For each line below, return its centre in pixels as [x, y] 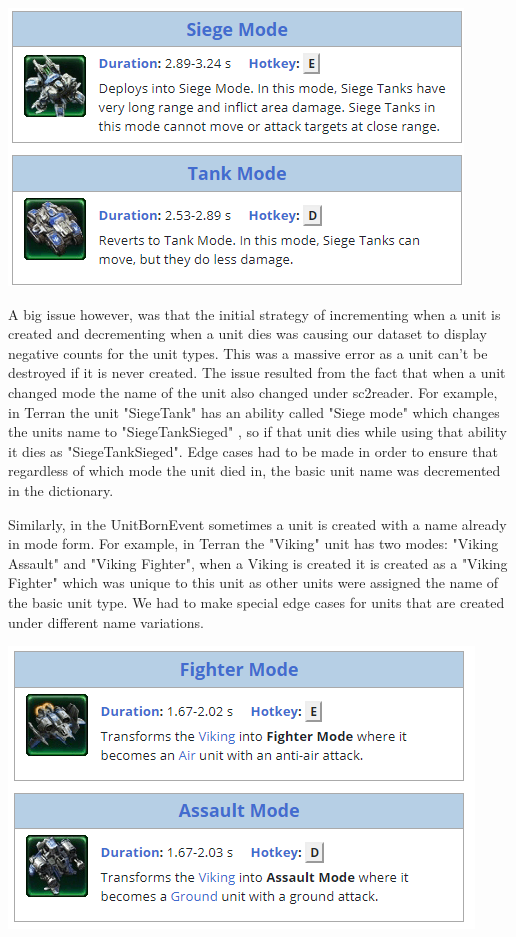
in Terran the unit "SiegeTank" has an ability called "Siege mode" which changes [254, 411]
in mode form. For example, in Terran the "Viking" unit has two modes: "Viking [253, 543]
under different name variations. [106, 621]
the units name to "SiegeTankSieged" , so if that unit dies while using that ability [257, 431]
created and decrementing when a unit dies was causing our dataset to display [247, 333]
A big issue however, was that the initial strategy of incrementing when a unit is [254, 313]
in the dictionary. [61, 489]
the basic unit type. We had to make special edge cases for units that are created [256, 601]
